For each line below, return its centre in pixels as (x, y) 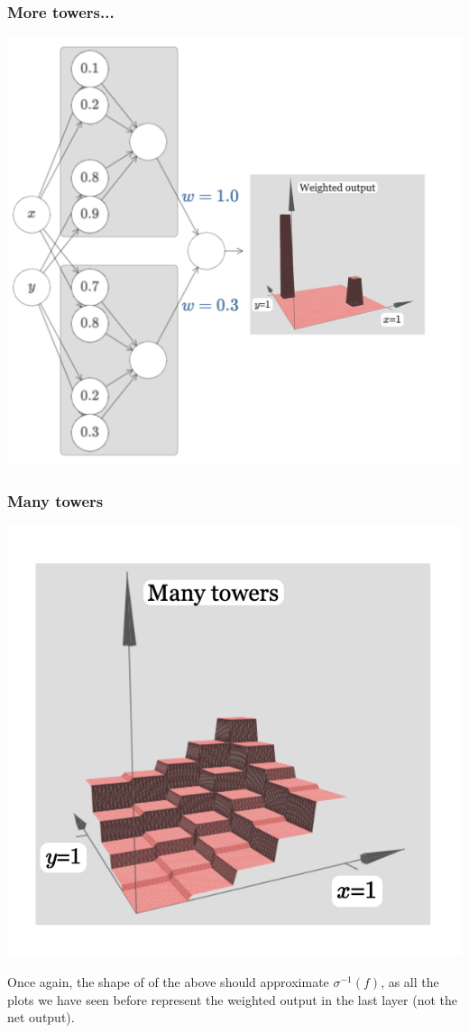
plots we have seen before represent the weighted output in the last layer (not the (232, 999)
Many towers (55, 500)
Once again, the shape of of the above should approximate (168, 982)
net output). (41, 1017)
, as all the (410, 982)
